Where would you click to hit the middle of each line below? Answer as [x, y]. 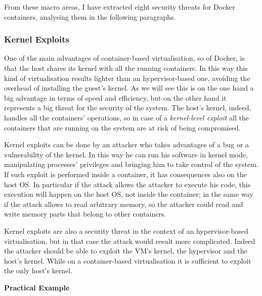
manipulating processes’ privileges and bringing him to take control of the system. [131, 164]
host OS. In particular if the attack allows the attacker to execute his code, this [127, 184]
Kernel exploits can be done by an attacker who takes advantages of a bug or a [127, 144]
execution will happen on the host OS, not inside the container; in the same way [129, 194]
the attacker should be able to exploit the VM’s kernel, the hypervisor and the [126, 251]
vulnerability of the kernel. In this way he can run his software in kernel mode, [126, 154]
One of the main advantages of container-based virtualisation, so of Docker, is [124, 58]
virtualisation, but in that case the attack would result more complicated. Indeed [130, 241]
